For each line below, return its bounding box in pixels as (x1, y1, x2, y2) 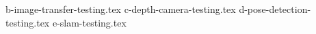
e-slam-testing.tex (52, 15, 127, 29)
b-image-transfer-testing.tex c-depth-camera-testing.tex (5, 2, 236, 16)
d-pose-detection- (239, 2, 311, 16)
